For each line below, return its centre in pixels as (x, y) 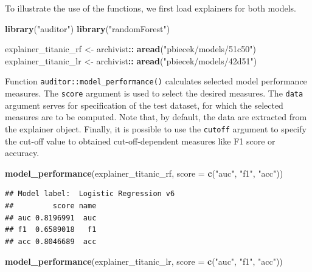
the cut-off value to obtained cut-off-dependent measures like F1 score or (140, 141)
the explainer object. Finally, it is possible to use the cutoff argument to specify (156, 128)
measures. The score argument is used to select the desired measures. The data (154, 93)
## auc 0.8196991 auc (51, 218)
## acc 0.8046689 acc (51, 241)
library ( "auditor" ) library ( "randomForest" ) (88, 28)
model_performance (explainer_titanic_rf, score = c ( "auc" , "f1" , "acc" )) (144, 173)
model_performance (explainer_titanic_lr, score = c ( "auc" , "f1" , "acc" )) (144, 261)
